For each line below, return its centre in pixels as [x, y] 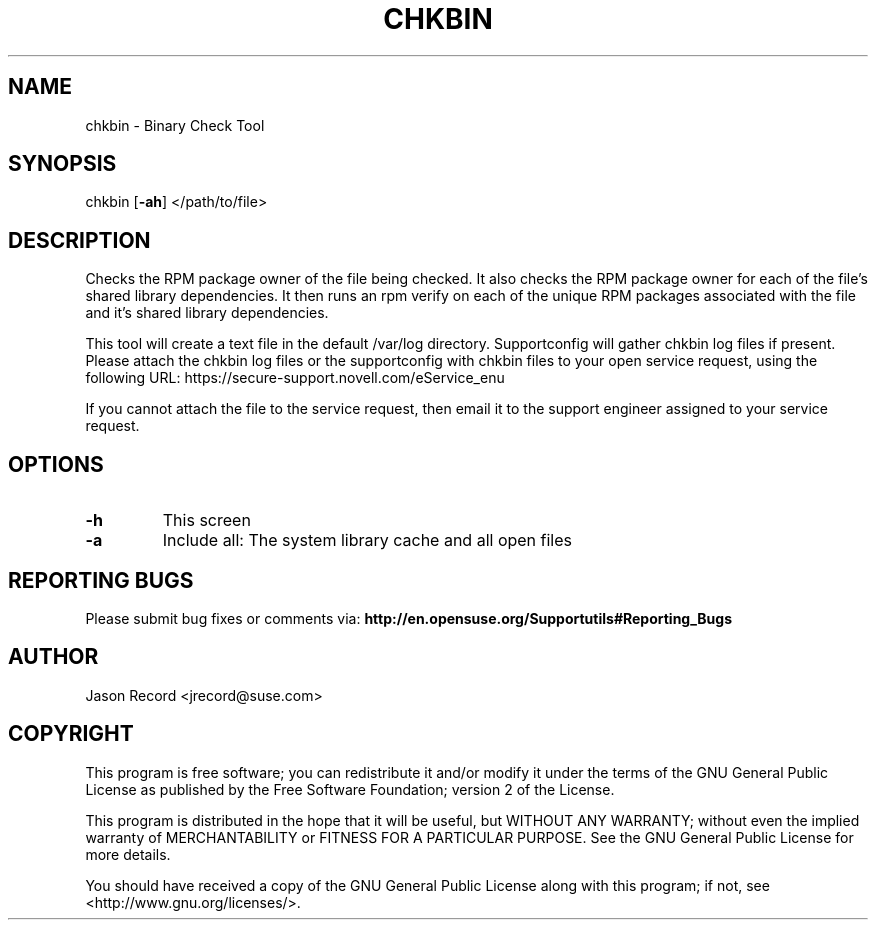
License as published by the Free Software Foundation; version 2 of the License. [350, 789]
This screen [206, 520]
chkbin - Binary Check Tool [175, 125]
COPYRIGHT [71, 734]
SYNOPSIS [62, 164]
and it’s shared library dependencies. [207, 313]
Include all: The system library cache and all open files [367, 540]
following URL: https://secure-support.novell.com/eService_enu [295, 378]
